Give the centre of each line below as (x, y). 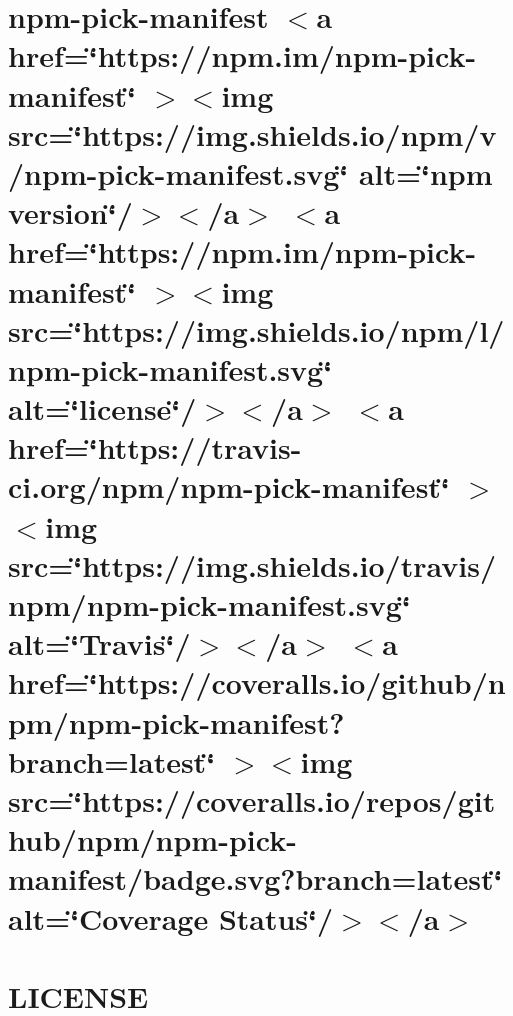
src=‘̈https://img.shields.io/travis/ (252, 564)
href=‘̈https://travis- (155, 447)
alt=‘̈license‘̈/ (102, 408)
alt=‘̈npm (425, 172)
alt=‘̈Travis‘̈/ (99, 643)
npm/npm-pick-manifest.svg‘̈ (209, 604)
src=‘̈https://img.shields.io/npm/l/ (256, 329)
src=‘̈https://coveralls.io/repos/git (252, 799)
